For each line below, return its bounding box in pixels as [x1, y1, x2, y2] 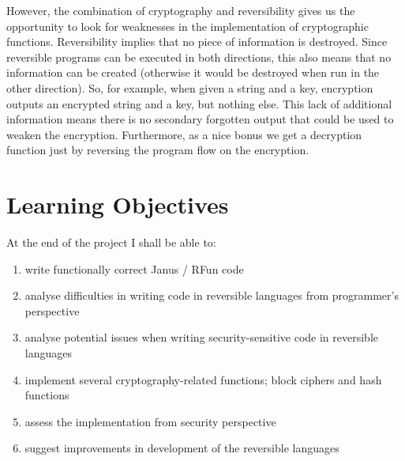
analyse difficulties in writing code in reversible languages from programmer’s [24, 287, 399, 304]
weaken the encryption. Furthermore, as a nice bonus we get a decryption [6, 126, 362, 142]
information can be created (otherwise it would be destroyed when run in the [6, 64, 380, 81]
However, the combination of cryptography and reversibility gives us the [6, 2, 355, 18]
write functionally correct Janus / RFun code [24, 260, 244, 277]
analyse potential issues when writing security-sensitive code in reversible [24, 329, 378, 346]
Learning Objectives [6, 188, 229, 221]
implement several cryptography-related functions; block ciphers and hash [24, 371, 382, 387]
